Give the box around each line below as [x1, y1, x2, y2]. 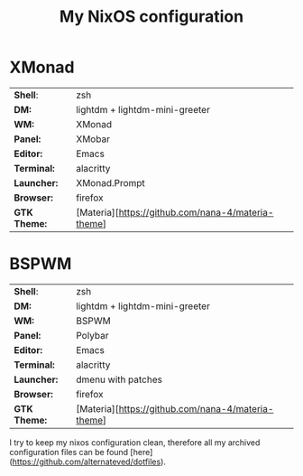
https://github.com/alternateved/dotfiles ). [12, 456, 167, 467]
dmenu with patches [76, 373, 162, 386]
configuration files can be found [9, 446, 129, 457]
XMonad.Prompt [76, 176, 146, 189]
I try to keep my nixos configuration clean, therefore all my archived [9, 436, 261, 448]
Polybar [76, 329, 109, 341]
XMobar [76, 133, 111, 145]
